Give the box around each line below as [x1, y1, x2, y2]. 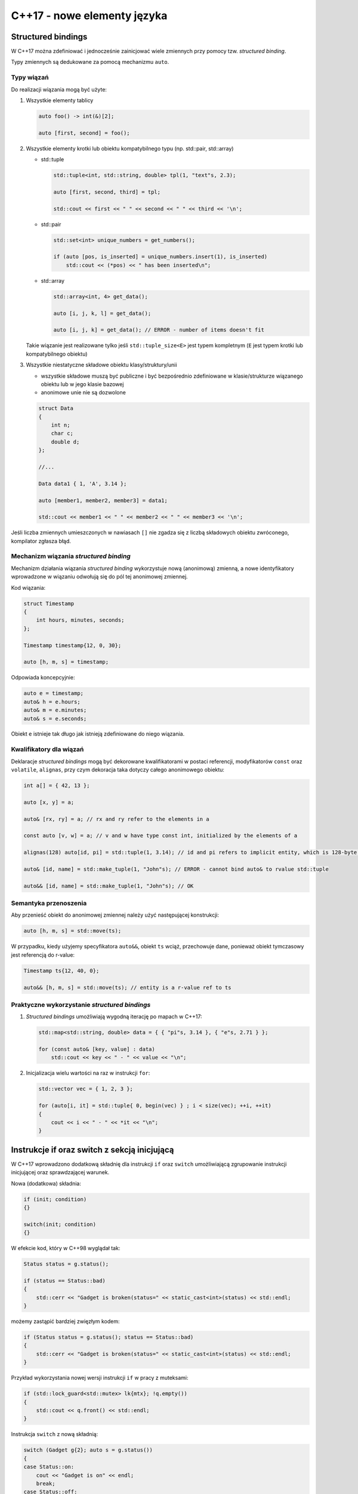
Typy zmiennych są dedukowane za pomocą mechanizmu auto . [11, 59, 169, 66]
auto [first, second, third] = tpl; [53, 188, 161, 195]
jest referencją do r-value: [11, 951, 75, 959]
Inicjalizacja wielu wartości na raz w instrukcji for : [26, 1070, 150, 1077]
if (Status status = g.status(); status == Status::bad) [23, 1334, 194, 1341]
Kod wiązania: [11, 584, 46, 591]
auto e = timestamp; [23, 690, 84, 697]
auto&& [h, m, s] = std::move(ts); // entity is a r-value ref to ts [23, 984, 232, 991]
